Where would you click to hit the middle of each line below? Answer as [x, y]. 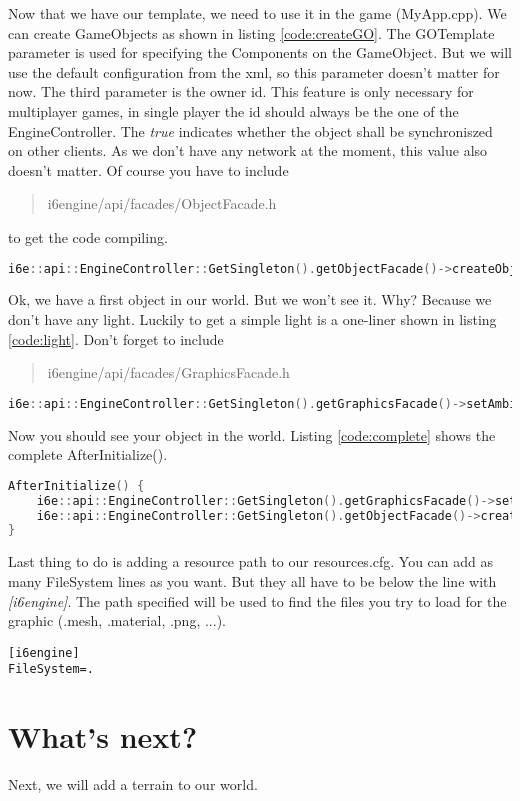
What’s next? [103, 736]
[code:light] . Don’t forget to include [116, 338]
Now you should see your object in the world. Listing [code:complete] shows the [252, 434]
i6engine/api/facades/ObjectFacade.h [162, 203]
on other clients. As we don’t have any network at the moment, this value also [248, 150]
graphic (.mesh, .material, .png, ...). [117, 620]
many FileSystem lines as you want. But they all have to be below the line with [252, 580]
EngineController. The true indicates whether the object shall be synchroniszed [250, 130]
